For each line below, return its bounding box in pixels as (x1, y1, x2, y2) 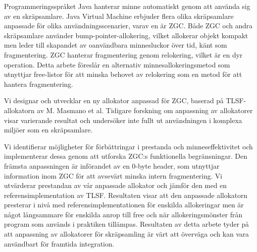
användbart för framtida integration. (4, 238, 114, 249)
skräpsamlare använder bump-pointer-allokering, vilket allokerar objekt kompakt (4, 30, 248, 40)
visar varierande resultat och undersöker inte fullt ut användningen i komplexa (4, 115, 242, 125)
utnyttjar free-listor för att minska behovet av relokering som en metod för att (4, 69, 242, 79)
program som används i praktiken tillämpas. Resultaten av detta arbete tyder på (4, 219, 249, 229)
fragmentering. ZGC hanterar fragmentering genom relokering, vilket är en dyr (4, 49, 243, 60)
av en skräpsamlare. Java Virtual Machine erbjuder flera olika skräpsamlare (4, 10, 234, 21)
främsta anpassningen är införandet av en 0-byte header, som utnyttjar (4, 160, 219, 171)
